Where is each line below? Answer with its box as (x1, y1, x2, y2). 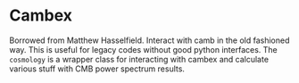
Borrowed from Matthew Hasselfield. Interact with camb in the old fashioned (9, 35, 290, 46)
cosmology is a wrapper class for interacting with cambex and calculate (9, 54, 270, 64)
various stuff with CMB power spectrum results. (9, 63, 186, 74)
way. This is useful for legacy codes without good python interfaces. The (9, 44, 278, 54)
